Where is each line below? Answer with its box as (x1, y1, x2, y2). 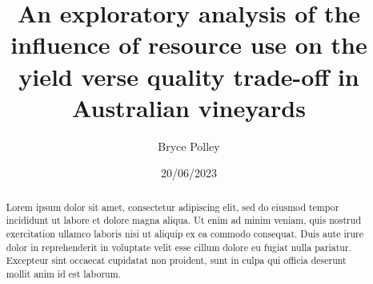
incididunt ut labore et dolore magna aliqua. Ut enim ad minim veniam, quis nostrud (6, 213, 361, 227)
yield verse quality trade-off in (18, 59, 359, 92)
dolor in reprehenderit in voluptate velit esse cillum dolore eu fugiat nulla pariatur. (6, 240, 351, 254)
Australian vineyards (72, 91, 306, 124)
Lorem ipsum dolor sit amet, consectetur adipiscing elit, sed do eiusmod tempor (6, 200, 339, 213)
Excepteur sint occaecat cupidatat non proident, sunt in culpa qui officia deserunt (6, 254, 347, 267)
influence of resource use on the (10, 28, 367, 61)
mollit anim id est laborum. (6, 266, 121, 280)
